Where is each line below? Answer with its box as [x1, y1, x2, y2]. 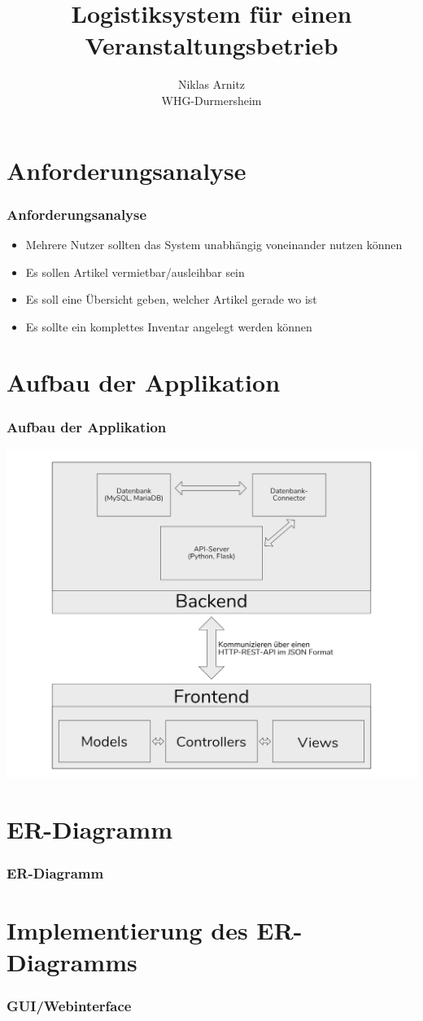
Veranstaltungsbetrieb [85, 28, 338, 62]
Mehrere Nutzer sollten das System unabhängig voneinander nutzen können [25, 235, 403, 252]
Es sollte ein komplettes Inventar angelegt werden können [25, 318, 312, 335]
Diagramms [7, 945, 137, 979]
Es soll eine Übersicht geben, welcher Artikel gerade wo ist [25, 291, 317, 308]
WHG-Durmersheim [161, 91, 262, 108]
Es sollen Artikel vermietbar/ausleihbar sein [25, 263, 245, 280]
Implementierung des [7, 913, 248, 946]
